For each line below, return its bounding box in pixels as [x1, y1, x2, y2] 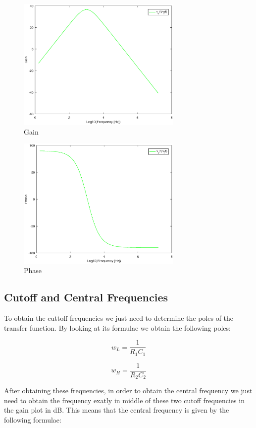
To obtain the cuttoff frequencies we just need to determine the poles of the [4, 313, 234, 323]
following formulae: [4, 415, 61, 425]
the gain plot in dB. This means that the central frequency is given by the [4, 405, 229, 415]
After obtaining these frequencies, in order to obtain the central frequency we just [4, 385, 253, 396]
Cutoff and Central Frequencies [4, 289, 168, 305]
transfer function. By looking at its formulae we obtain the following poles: [4, 322, 231, 333]
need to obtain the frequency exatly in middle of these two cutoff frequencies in [4, 395, 245, 405]
